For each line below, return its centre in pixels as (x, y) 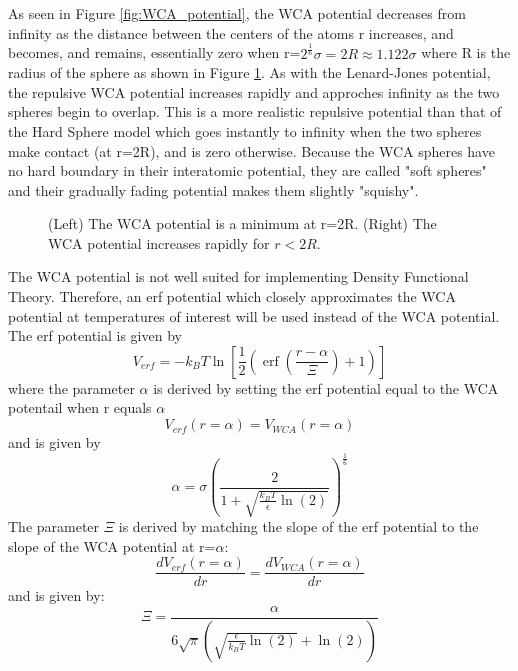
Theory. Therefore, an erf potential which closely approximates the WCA (232, 296)
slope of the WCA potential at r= (112, 545)
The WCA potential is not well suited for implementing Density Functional (238, 276)
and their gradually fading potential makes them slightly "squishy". (213, 189)
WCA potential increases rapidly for (159, 242)
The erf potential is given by (95, 335)
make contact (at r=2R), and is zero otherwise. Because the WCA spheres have (251, 150)
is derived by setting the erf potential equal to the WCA (326, 387)
